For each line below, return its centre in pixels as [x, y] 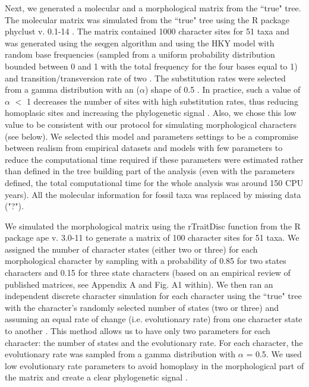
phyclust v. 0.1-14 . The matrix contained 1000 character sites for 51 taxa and [147, 31]
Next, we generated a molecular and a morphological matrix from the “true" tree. [153, 8]
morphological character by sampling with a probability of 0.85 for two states [146, 261]
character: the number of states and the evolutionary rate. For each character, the [154, 342]
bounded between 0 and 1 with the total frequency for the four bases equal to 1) [151, 66]
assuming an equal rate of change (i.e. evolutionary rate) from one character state [154, 319]
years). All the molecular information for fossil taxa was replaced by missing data [153, 194]
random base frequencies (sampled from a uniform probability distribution [140, 54]
